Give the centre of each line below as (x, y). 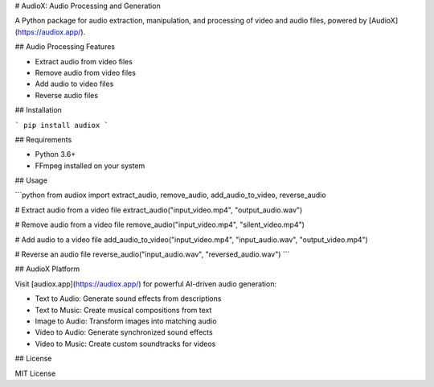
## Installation (38, 110)
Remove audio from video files (86, 72)
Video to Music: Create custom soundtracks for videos (125, 344)
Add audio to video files (74, 84)
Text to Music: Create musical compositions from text (123, 310)
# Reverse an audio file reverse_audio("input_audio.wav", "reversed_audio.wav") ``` (152, 254)
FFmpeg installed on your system (90, 166)
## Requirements (43, 139)
